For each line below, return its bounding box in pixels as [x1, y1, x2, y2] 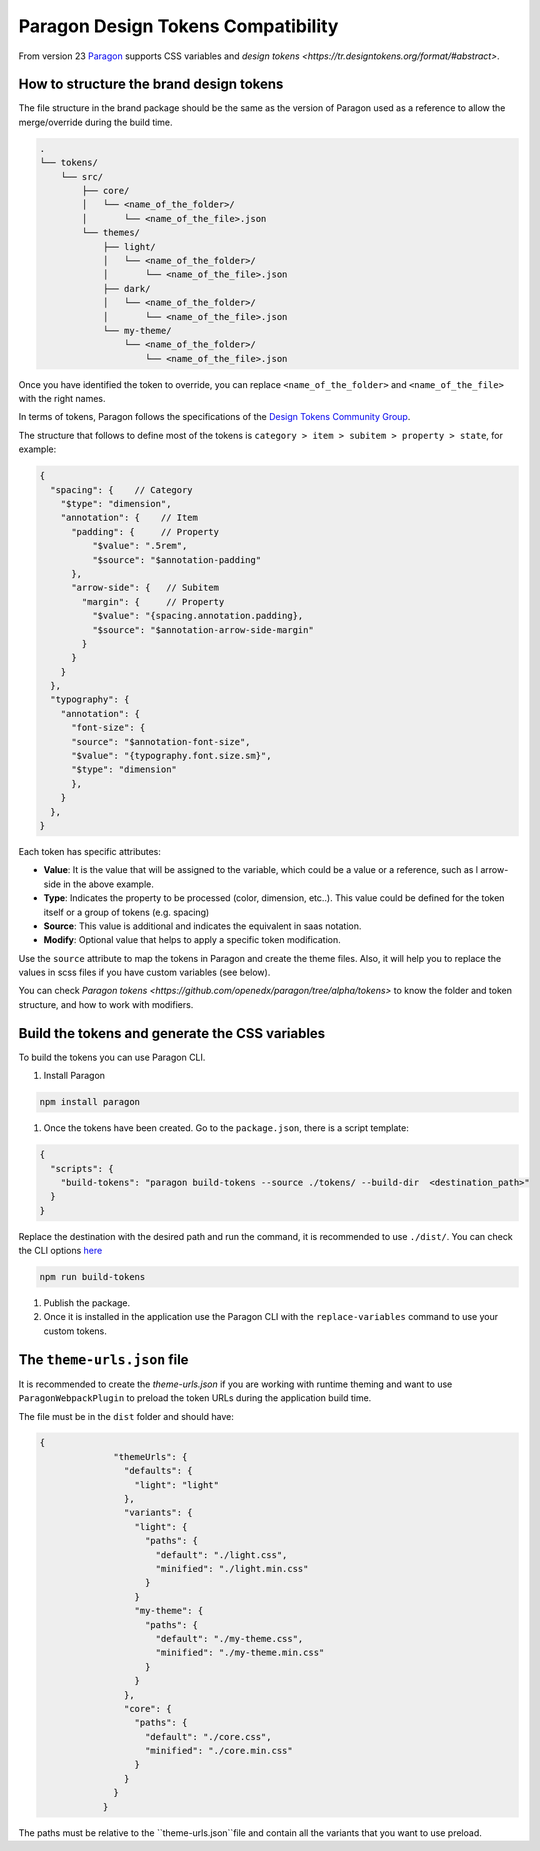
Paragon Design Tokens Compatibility [18, 15, 339, 37]
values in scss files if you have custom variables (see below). [18, 966, 271, 979]
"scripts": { [50, 1163, 114, 1174]
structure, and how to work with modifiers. [18, 998, 194, 1010]
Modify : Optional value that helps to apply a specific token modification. [43, 934, 342, 946]
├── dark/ [102, 283, 151, 294]
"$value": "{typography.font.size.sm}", [71, 750, 272, 762]
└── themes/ [81, 227, 140, 239]
